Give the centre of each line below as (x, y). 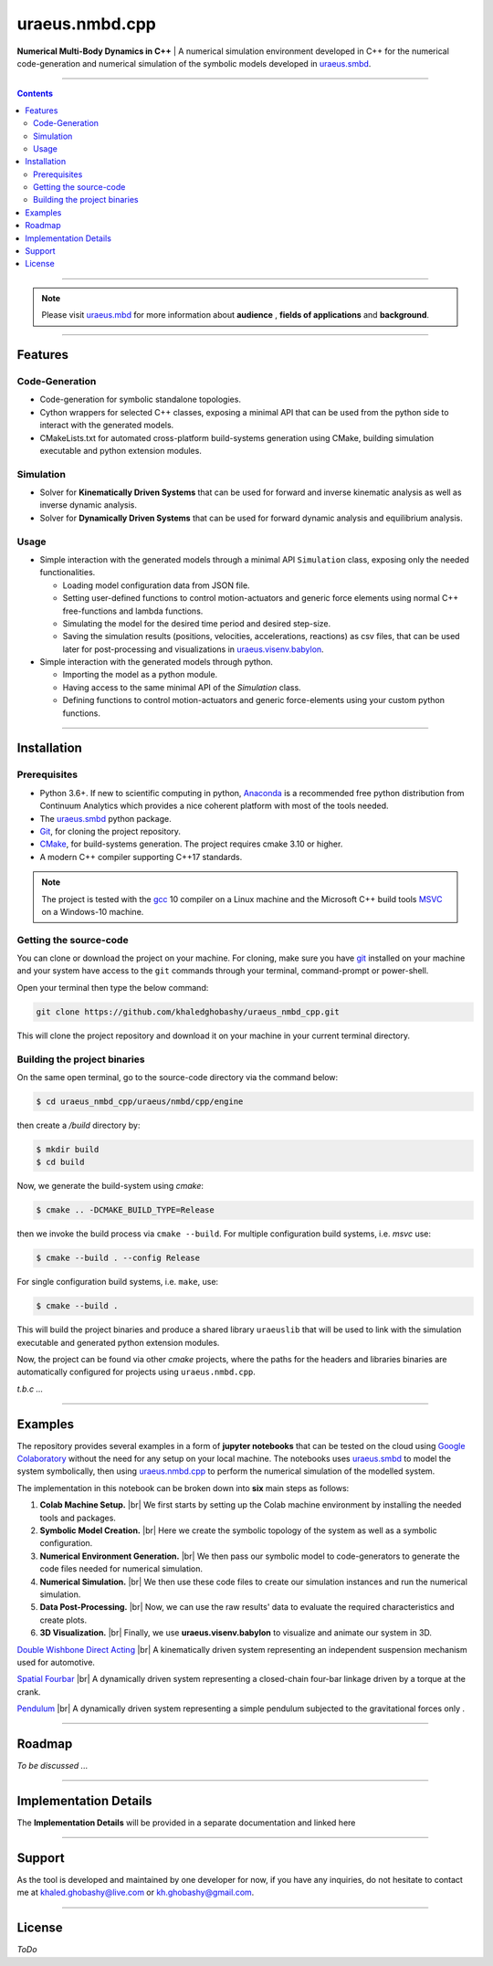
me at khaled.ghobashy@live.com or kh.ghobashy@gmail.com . (136, 1892)
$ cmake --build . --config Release (118, 1258)
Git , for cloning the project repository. (110, 831)
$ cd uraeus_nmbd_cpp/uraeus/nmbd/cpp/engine (140, 1101)
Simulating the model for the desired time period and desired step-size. (197, 623)
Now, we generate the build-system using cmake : (110, 1186)
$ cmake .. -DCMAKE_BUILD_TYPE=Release (125, 1210)
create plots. (63, 1620)
